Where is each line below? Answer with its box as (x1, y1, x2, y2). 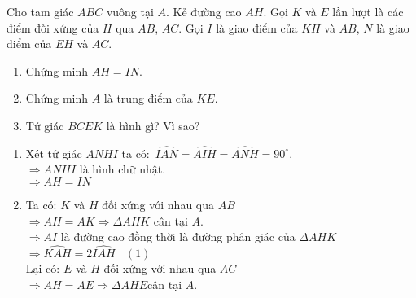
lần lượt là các (332, 3, 404, 20)
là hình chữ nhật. (79, 160, 166, 177)
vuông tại (106, 3, 154, 20)
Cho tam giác (7, 3, 74, 20)
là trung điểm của (103, 90, 193, 107)
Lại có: (25, 259, 60, 276)
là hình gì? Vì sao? (106, 116, 200, 134)
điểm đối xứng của (7, 19, 99, 36)
